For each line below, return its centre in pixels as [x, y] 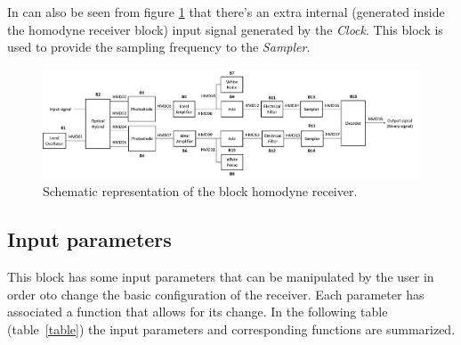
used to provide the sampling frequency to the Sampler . [159, 47]
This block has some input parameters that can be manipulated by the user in [221, 277]
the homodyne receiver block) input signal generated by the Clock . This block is [225, 29]
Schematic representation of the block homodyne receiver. [200, 191]
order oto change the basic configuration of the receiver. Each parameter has [216, 294]
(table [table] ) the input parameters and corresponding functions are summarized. [231, 329]
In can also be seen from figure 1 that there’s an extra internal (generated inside [226, 12]
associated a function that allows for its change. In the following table [198, 312]
